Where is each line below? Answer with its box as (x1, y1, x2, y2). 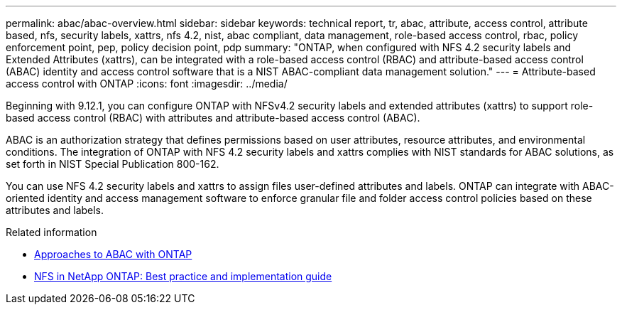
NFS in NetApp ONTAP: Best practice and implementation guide (34, 270, 332, 282)
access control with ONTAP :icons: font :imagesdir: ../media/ (6, 77, 288, 90)
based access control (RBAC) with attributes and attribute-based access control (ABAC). (6, 112, 420, 124)
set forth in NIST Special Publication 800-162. (6, 158, 219, 170)
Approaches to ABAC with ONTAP (34, 248, 192, 260)
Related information (6, 226, 97, 238)
